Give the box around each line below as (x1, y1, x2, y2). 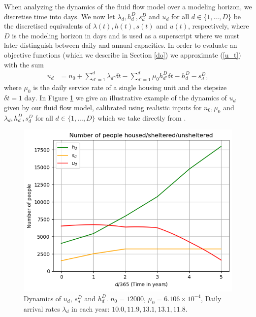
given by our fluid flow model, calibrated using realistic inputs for (4, 102, 202, 112)
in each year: (71, 303, 110, 314)
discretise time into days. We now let (4, 11, 115, 21)
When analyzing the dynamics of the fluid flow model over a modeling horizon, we (4, 1, 252, 11)
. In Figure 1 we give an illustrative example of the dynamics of (35, 93, 227, 103)
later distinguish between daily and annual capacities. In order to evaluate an (4, 40, 237, 50)
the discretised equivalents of (4, 21, 91, 31)
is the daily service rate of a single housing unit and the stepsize (33, 82, 227, 93)
